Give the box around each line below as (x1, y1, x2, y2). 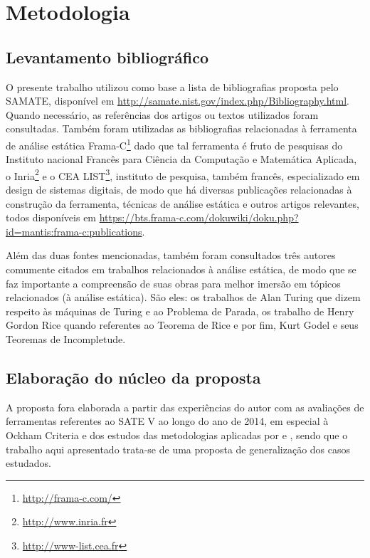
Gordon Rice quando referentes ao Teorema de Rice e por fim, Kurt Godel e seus (6, 317, 359, 332)
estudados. (6, 456, 51, 470)
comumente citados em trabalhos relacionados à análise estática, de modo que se (6, 262, 356, 277)
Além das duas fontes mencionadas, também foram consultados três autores (6, 248, 336, 263)
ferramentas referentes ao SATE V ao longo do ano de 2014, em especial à (6, 414, 329, 428)
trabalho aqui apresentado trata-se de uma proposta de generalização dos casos (6, 441, 351, 456)
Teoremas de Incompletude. (6, 331, 126, 346)
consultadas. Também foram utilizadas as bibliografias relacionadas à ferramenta (6, 121, 357, 136)
